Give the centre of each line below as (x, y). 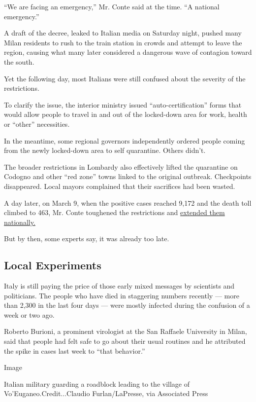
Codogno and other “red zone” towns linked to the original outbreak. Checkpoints (128, 176)
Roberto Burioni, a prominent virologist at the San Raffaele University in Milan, (126, 331)
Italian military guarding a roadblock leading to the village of (97, 384)
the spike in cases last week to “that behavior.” (75, 350)
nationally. (20, 222)
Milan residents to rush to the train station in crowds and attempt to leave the (123, 42)
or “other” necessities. (37, 124)
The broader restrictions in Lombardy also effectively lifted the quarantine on (121, 166)
